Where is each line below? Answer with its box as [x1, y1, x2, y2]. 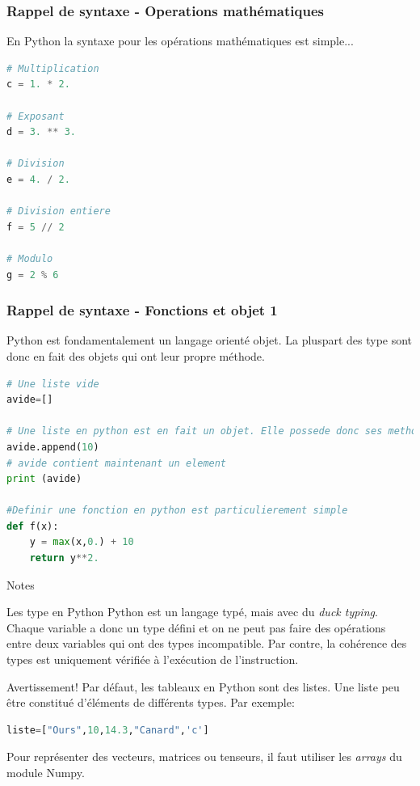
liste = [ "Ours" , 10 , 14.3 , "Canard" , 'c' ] [6, 724, 209, 736]
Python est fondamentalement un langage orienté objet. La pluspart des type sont [6, 332, 413, 349]
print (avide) [6, 473, 82, 485]
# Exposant [6, 110, 65, 122]
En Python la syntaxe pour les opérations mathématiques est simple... [6, 32, 354, 49]
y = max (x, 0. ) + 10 [29, 536, 134, 548]
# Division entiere [6, 205, 111, 218]
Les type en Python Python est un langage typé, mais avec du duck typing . [6, 603, 378, 620]
